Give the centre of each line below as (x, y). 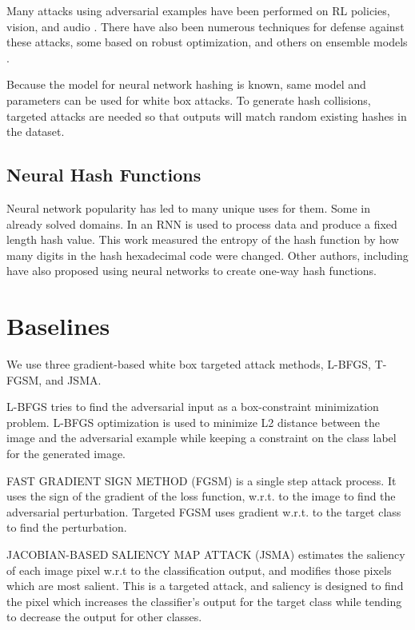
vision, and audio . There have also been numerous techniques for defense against (206, 26)
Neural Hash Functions (104, 175)
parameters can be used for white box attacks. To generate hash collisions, (189, 100)
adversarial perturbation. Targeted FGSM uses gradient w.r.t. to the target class (204, 511)
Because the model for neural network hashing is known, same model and (186, 84)
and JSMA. (73, 379)
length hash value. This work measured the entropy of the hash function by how (203, 239)
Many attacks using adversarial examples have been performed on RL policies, (198, 10)
